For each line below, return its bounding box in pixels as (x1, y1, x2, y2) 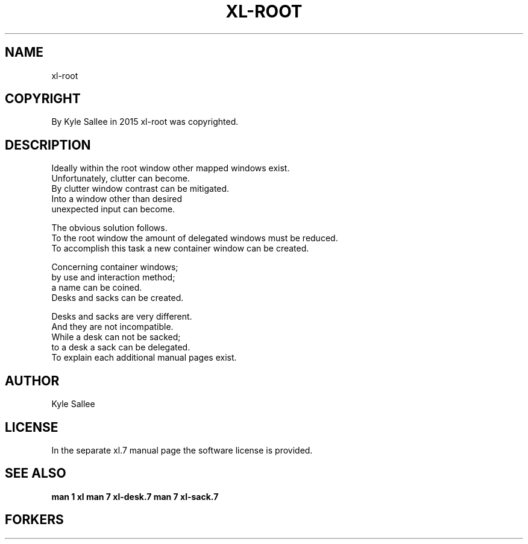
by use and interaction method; (51, 272, 175, 283)
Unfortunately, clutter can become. (51, 173, 190, 184)
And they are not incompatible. (51, 321, 174, 332)
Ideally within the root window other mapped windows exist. (51, 163, 290, 174)
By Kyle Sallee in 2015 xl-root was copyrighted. (51, 116, 239, 127)
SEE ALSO (5, 466, 66, 481)
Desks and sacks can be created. (51, 293, 184, 303)
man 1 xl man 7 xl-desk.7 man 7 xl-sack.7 (51, 491, 219, 502)
